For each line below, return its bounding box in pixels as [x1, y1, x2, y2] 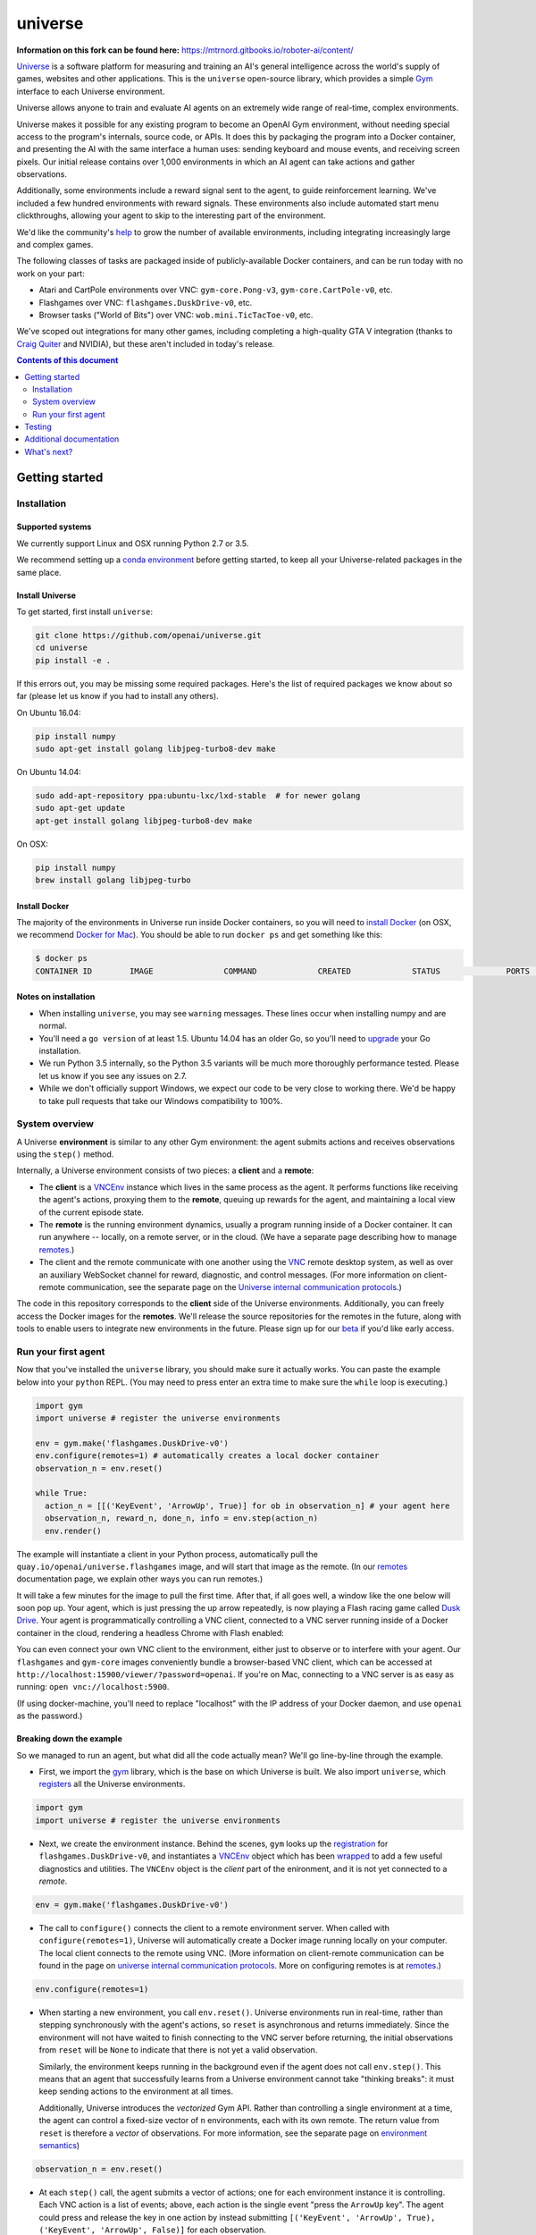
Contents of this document [16, 355, 119, 366]
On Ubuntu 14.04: [16, 766, 82, 777]
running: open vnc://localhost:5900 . [16, 1682, 170, 1692]
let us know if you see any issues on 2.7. [38, 1070, 188, 1081]
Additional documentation [24, 434, 120, 444]
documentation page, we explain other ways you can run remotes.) [16, 1573, 264, 1584]
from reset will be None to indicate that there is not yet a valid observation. [38, 2045, 318, 2055]
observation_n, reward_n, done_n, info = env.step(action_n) [45, 1514, 319, 1523]
